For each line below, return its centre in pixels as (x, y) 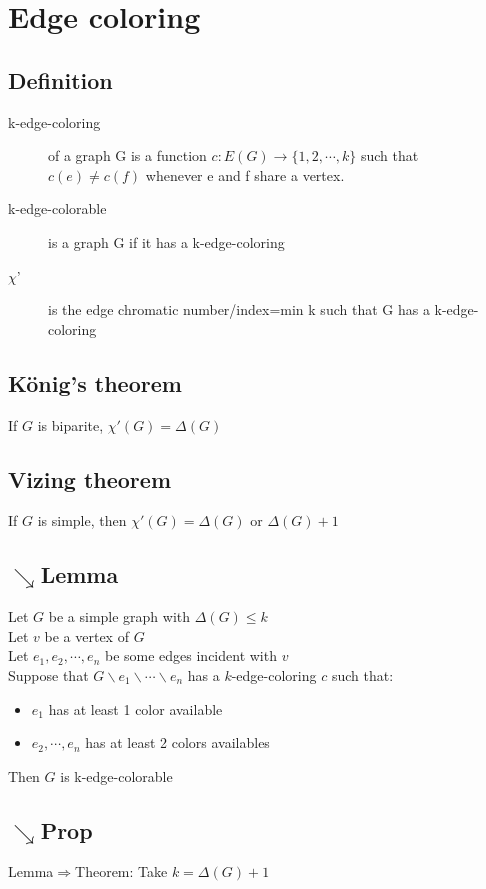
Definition (60, 79)
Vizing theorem (90, 478)
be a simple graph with (119, 616)
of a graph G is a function (127, 155)
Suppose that (48, 674)
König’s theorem (95, 382)
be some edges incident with (190, 655)
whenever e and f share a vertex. (245, 174)
